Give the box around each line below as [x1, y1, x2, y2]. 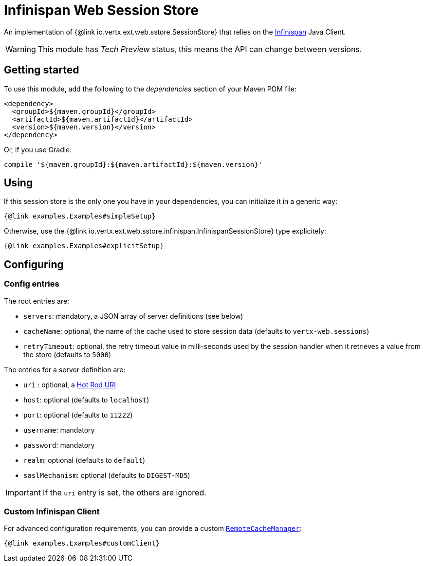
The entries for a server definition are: [4, 365, 126, 374]
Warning [5, 44, 36, 54]
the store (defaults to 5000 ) [23, 350, 111, 359]
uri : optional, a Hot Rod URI [23, 380, 116, 389]
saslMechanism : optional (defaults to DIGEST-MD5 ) [23, 471, 190, 479]
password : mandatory [23, 440, 95, 449]
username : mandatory [23, 425, 95, 434]
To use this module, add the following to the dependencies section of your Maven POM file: [4, 84, 297, 93]
